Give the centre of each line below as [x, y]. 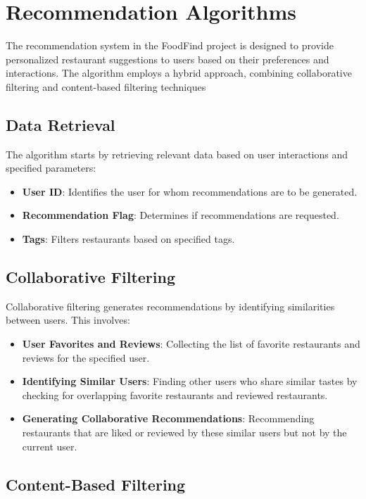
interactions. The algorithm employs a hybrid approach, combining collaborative [179, 73]
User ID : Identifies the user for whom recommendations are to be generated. [190, 191]
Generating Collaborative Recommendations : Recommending [168, 418]
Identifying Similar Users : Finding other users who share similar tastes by [190, 381]
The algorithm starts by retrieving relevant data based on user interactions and [177, 154]
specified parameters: [51, 168]
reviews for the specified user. [86, 357]
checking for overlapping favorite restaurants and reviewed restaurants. [175, 394]
